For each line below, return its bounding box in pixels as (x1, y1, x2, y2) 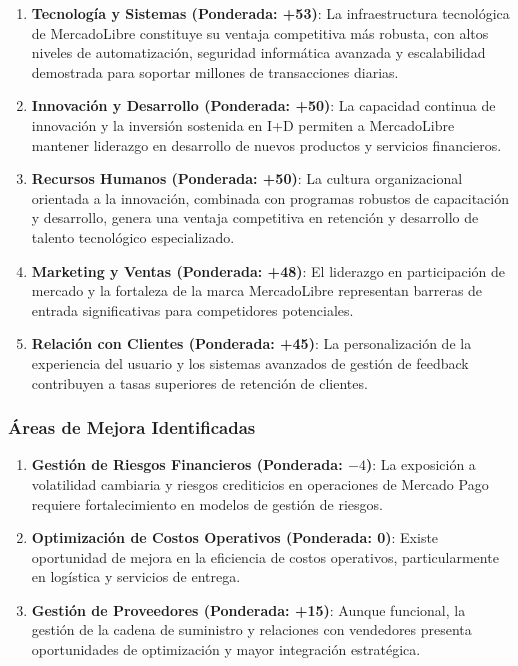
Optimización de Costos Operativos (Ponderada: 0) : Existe (31, 527, 439, 548)
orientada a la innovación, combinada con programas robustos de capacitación (31, 187, 509, 208)
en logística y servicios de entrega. (31, 566, 241, 587)
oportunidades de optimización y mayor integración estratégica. (31, 639, 421, 660)
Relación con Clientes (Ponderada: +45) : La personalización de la (31, 333, 472, 354)
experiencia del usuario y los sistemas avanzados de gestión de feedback (31, 352, 469, 373)
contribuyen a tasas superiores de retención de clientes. (31, 372, 368, 393)
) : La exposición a (365, 454, 476, 475)
